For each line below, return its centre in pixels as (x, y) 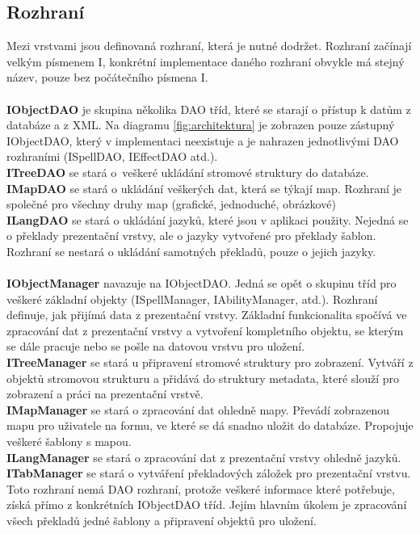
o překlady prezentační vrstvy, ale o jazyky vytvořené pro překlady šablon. (191, 235)
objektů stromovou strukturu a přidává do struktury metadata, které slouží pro (203, 378)
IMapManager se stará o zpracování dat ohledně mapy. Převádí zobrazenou (198, 409)
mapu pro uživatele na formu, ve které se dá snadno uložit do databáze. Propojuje (210, 425)
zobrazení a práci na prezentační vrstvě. (105, 394)
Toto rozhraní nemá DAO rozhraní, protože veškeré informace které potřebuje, (201, 488)
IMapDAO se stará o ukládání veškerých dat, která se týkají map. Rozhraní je (204, 188)
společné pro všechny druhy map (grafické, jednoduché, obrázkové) (171, 204)
